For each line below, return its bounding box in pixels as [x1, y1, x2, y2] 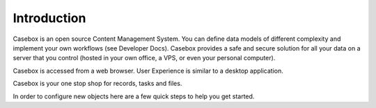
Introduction [13, 10, 86, 26]
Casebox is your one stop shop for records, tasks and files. [13, 80, 182, 88]
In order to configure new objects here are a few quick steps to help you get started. [13, 92, 255, 100]
